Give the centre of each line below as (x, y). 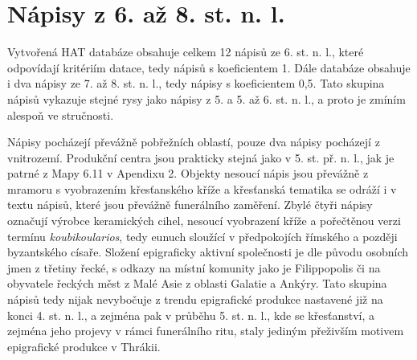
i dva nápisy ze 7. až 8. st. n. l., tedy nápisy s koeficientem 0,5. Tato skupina (196, 83)
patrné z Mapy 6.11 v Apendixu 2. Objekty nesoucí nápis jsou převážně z (188, 173)
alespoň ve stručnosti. (61, 115)
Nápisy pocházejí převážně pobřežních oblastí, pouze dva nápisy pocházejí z (194, 142)
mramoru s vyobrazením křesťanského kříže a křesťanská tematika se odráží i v (202, 188)
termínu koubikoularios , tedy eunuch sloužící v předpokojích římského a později (202, 236)
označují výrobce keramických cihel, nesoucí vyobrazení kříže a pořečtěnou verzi (204, 221)
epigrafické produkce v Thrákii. (84, 346)
